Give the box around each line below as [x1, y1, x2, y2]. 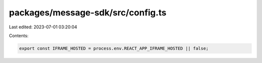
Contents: [9, 33, 29, 38]
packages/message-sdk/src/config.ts [9, 7, 167, 18]
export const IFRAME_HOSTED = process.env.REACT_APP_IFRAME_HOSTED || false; [19, 46, 209, 51]
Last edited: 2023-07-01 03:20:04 [9, 24, 78, 30]
